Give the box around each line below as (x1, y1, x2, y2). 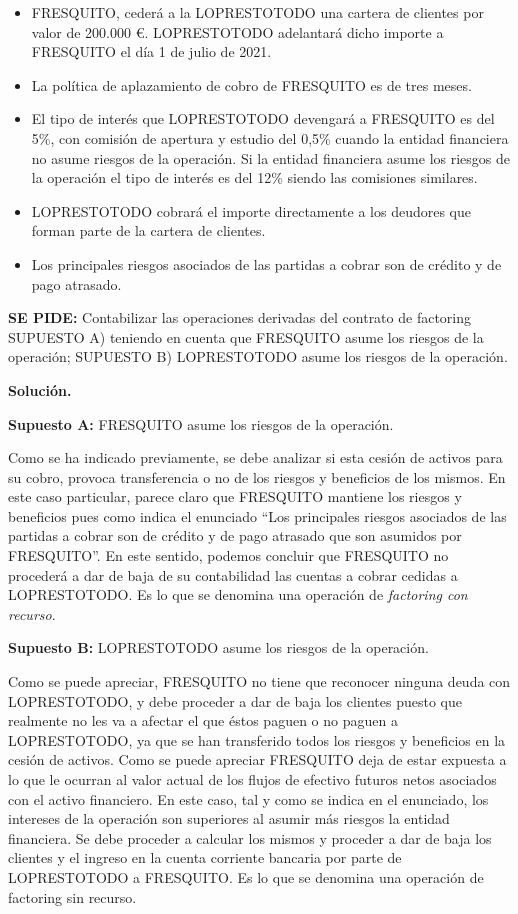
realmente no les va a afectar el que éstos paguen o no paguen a (8, 710, 398, 731)
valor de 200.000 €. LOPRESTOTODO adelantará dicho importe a (31, 21, 444, 42)
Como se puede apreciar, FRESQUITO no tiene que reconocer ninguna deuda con (8, 671, 511, 692)
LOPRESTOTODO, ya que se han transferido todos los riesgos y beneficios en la (8, 729, 506, 750)
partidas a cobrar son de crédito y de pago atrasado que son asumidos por (8, 525, 462, 546)
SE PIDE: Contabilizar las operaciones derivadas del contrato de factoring (8, 307, 472, 328)
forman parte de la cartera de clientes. (31, 220, 266, 241)
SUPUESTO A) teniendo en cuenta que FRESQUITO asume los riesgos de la (8, 326, 484, 347)
